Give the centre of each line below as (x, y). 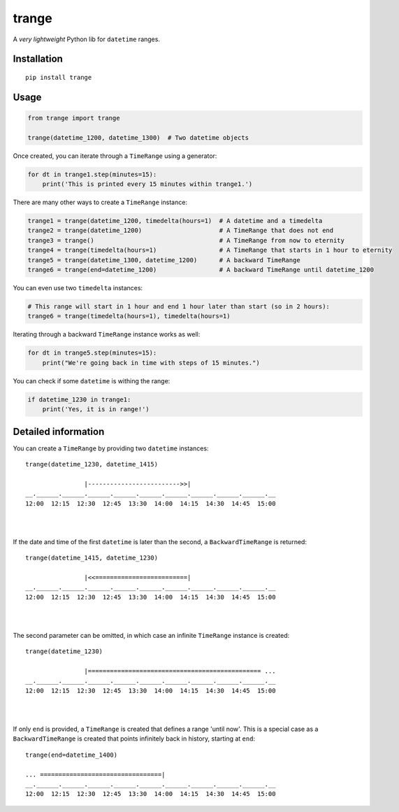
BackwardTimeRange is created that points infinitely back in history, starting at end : (134, 739)
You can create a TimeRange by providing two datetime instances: (111, 448)
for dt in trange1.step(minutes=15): (92, 174)
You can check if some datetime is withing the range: (92, 380)
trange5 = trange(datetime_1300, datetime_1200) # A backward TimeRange (164, 260)
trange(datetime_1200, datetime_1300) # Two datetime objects (138, 137)
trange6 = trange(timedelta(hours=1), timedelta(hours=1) (129, 316)
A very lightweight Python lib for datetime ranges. (87, 39)
